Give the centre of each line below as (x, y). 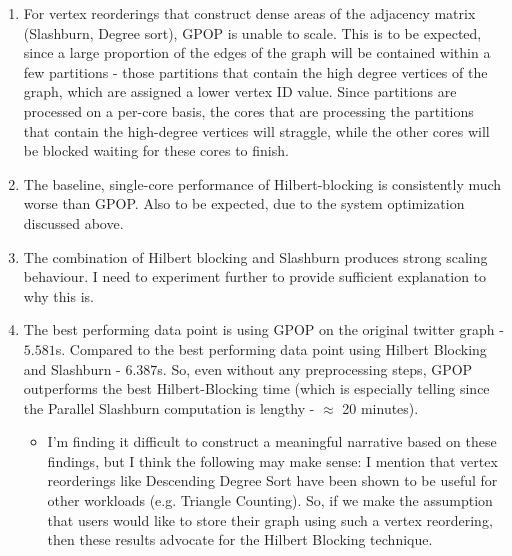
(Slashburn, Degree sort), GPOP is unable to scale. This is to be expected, (252, 32)
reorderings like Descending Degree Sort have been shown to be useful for (272, 480)
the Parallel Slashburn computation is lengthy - (169, 407)
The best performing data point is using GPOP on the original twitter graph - (263, 329)
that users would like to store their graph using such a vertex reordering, (270, 519)
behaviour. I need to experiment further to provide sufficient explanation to (255, 276)
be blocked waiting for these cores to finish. (156, 150)
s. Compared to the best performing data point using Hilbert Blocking (271, 348)
